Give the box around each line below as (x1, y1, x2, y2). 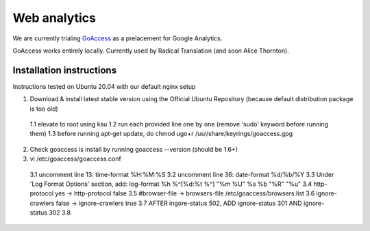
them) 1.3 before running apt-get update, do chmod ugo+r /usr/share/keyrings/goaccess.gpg (29, 130, 293, 138)
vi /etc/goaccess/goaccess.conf (29, 154, 121, 163)
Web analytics (12, 10, 96, 25)
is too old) (29, 105, 58, 113)
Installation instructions (12, 64, 116, 76)
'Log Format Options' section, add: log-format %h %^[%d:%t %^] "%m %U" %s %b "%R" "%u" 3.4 (29, 180, 312, 188)
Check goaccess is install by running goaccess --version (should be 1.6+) (29, 145, 238, 153)
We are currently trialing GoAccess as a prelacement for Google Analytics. (12, 34, 223, 42)
